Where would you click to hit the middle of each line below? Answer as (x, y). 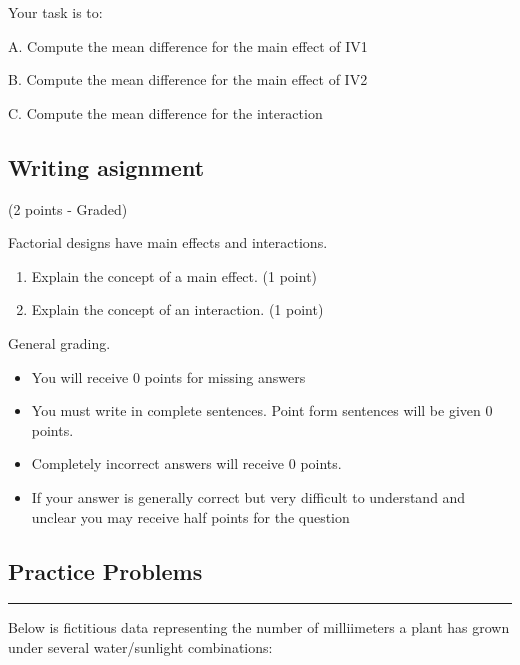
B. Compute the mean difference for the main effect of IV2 (188, 79)
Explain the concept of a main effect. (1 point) (174, 275)
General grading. (59, 342)
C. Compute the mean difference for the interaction (165, 112)
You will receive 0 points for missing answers (168, 376)
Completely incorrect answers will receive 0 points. (186, 463)
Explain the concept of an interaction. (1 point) (177, 309)
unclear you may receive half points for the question (190, 516)
